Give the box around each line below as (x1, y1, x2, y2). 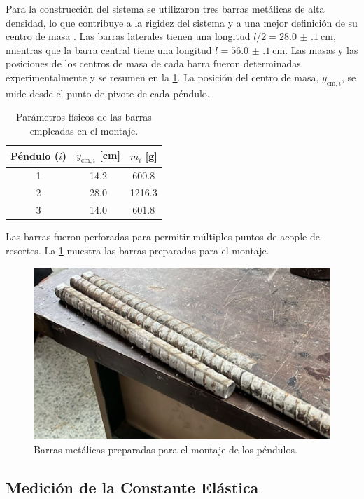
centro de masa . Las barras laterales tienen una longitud (6, 29, 251, 43)
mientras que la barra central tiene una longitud (6, 42, 212, 57)
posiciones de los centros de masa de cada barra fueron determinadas (6, 56, 301, 71)
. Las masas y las (285, 42, 358, 57)
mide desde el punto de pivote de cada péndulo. (6, 86, 210, 100)
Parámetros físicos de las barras (16, 109, 152, 124)
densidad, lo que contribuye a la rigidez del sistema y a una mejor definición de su (6, 15, 358, 29)
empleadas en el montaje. (29, 123, 139, 137)
